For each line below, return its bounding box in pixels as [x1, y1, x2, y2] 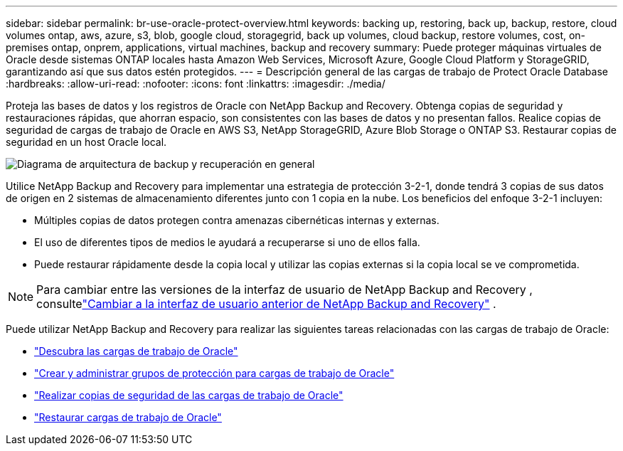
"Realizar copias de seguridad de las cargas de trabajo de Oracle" [34, 389, 344, 401]
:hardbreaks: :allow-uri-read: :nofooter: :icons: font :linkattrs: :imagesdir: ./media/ [6, 78, 385, 90]
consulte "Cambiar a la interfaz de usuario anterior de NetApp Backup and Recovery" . [36, 297, 496, 311]
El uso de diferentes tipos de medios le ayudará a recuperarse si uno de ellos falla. [34, 236, 420, 248]
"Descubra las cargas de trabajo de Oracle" [34, 345, 238, 357]
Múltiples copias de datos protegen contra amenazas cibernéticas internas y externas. [34, 214, 440, 226]
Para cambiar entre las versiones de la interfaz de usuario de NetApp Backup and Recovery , [36, 282, 533, 297]
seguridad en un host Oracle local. [6, 136, 167, 148]
